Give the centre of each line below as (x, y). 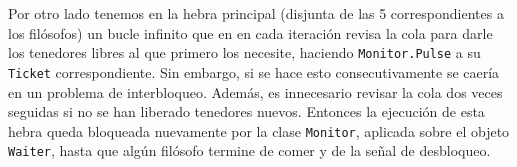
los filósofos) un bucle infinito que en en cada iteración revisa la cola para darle (250, 32)
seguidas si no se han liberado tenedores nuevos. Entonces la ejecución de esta (246, 111)
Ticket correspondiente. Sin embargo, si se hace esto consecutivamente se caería (254, 71)
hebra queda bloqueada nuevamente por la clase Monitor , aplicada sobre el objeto (259, 130)
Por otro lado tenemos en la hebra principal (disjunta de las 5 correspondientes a (256, 13)
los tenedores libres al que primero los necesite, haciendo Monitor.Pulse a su (244, 52)
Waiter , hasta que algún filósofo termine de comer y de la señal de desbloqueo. (249, 150)
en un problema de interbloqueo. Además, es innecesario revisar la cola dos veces (255, 91)
